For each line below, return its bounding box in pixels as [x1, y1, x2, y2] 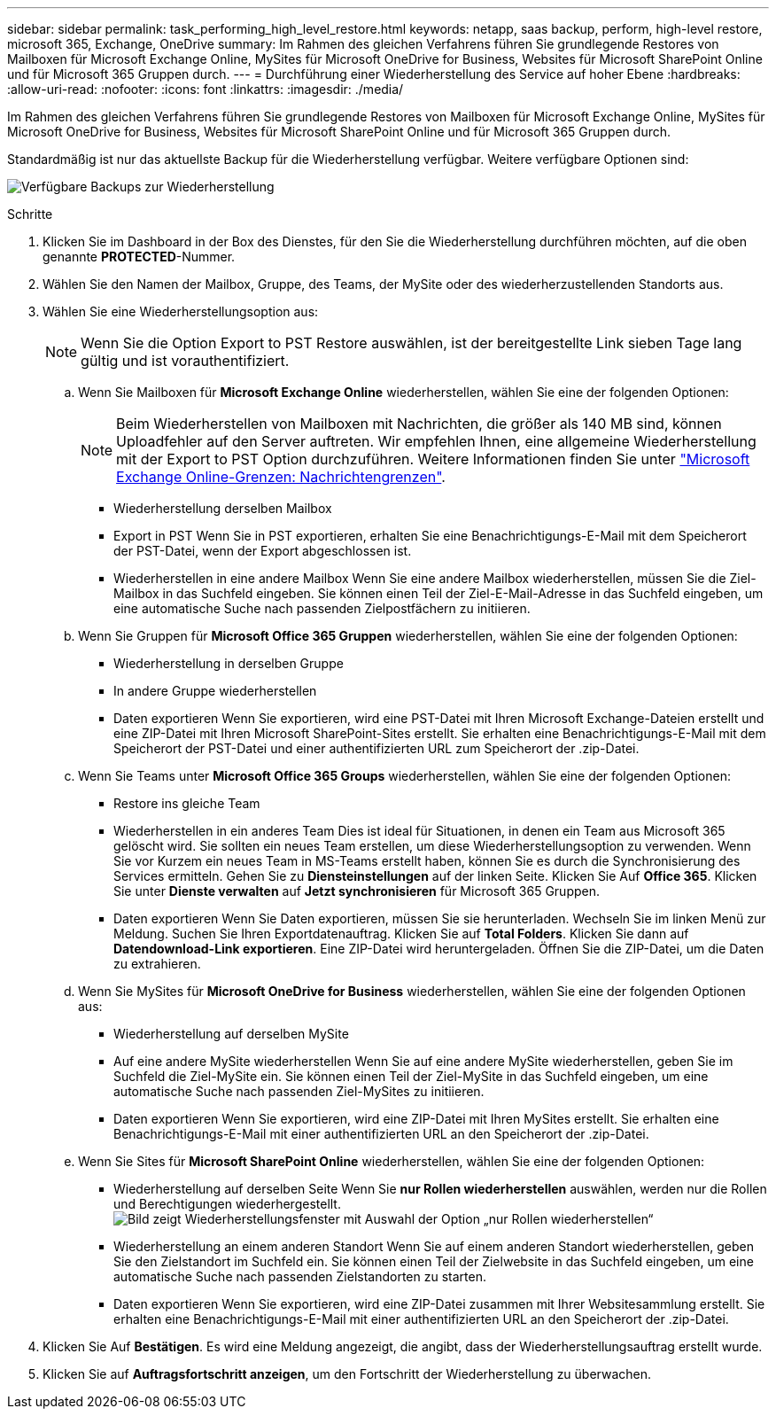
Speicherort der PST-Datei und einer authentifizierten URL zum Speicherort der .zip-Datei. [113, 741, 640, 756]
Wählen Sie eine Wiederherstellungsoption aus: [43, 304, 319, 319]
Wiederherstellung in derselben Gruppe [113, 656, 344, 671]
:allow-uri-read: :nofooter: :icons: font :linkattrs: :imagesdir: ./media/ [7, 82, 404, 97]
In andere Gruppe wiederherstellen [113, 683, 317, 698]
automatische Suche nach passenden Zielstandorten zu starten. [113, 1269, 486, 1284]
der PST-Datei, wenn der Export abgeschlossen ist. [113, 543, 412, 558]
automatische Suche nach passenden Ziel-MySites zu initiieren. [113, 1084, 485, 1099]
